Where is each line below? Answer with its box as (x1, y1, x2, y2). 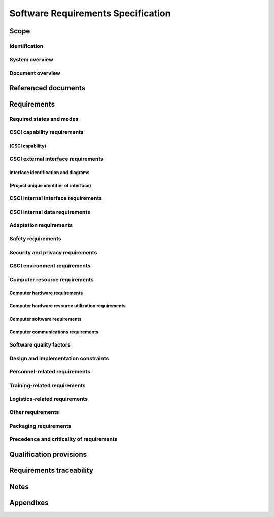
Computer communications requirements (9, 329, 99, 335)
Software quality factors (9, 341, 71, 349)
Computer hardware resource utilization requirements (9, 302, 126, 309)
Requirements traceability (9, 466, 94, 474)
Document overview (9, 70, 60, 77)
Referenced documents (9, 84, 86, 92)
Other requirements (9, 409, 59, 416)
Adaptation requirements (9, 222, 73, 229)
